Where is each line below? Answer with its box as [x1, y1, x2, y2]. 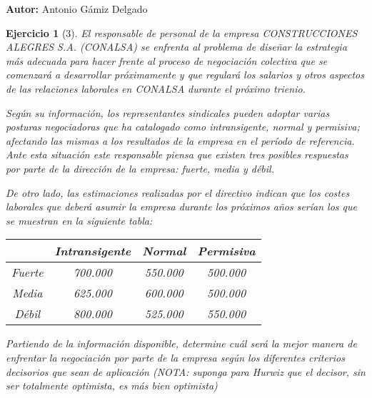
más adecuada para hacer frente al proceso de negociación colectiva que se [6, 53, 328, 68]
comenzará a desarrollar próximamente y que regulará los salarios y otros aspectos [6, 67, 364, 82]
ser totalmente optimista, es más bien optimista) [6, 378, 218, 393]
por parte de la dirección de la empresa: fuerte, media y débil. [6, 160, 274, 175]
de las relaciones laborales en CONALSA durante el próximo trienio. [6, 81, 306, 96]
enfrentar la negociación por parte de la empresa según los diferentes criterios [6, 349, 345, 364]
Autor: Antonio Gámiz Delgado [6, 1, 148, 16]
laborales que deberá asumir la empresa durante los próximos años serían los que [6, 199, 357, 214]
